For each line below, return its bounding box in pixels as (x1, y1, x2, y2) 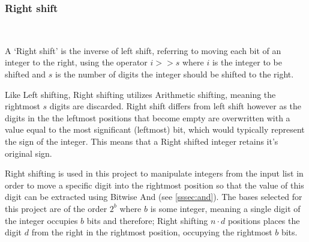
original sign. (5, 147, 52, 159)
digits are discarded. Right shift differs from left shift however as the (49, 100, 302, 112)
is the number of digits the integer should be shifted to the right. (55, 68, 294, 80)
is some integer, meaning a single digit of (150, 202, 301, 214)
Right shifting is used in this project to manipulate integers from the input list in (5, 167, 304, 180)
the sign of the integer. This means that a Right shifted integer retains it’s (5, 135, 278, 147)
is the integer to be (212, 56, 282, 68)
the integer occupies (5, 214, 78, 226)
